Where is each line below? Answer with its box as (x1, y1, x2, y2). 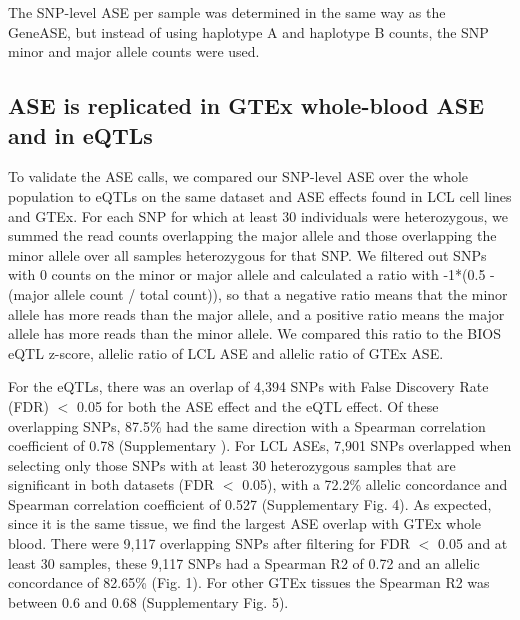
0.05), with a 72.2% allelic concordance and (242, 474, 508, 495)
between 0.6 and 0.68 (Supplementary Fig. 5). (8, 591, 289, 612)
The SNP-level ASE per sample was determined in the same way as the (8, 2, 446, 22)
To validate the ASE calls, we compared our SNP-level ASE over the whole (8, 166, 469, 187)
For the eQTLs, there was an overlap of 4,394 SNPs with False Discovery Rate (8, 376, 489, 397)
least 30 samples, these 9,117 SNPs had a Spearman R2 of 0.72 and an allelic (8, 552, 480, 573)
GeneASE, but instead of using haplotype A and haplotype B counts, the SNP (8, 21, 489, 42)
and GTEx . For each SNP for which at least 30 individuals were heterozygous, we (8, 205, 509, 226)
